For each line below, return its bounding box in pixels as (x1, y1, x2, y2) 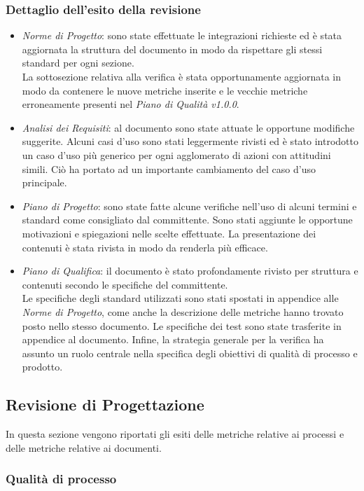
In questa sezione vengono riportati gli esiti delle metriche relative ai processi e (6, 427, 344, 441)
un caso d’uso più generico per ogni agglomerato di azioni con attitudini (22, 147, 331, 162)
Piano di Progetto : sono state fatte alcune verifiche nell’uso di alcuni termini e (22, 198, 357, 213)
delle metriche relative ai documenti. (6, 440, 162, 455)
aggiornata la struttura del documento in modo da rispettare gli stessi (22, 41, 323, 56)
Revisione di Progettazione (6, 394, 204, 415)
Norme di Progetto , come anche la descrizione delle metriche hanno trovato (22, 304, 344, 319)
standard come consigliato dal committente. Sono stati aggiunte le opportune (22, 212, 353, 227)
